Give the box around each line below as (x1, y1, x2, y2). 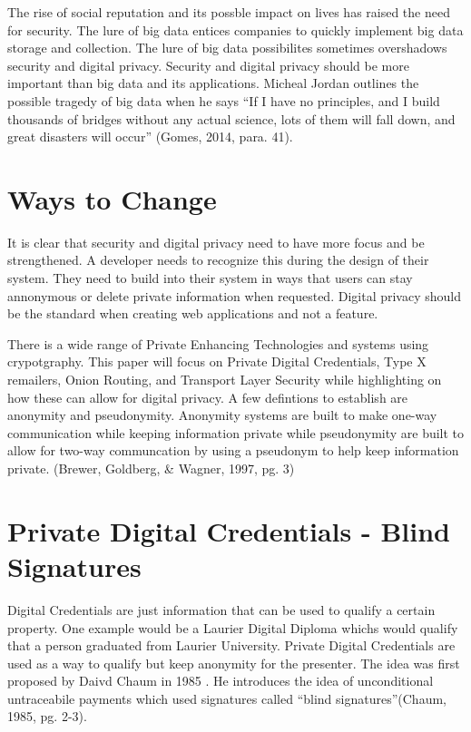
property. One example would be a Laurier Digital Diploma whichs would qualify (7, 618, 458, 637)
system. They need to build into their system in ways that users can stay (7, 268, 413, 288)
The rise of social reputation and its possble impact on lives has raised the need (7, 3, 450, 21)
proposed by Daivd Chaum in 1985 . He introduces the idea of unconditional (7, 671, 434, 690)
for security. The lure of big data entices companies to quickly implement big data (7, 20, 464, 39)
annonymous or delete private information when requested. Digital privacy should (7, 286, 461, 305)
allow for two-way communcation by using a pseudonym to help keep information (7, 441, 459, 460)
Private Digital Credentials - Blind (7, 512, 450, 549)
